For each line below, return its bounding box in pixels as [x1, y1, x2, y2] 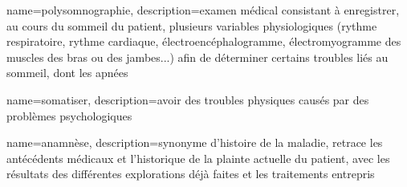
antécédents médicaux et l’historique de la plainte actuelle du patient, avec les [6, 149, 390, 166]
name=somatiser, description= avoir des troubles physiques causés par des [6, 91, 369, 108]
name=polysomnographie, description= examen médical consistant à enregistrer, [6, 2, 400, 18]
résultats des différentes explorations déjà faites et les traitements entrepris [6, 165, 375, 182]
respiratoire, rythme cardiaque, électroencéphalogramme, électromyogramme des [6, 33, 401, 50]
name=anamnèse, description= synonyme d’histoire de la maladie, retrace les [6, 134, 383, 151]
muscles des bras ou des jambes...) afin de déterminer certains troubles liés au [6, 48, 389, 65]
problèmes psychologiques [6, 107, 132, 124]
